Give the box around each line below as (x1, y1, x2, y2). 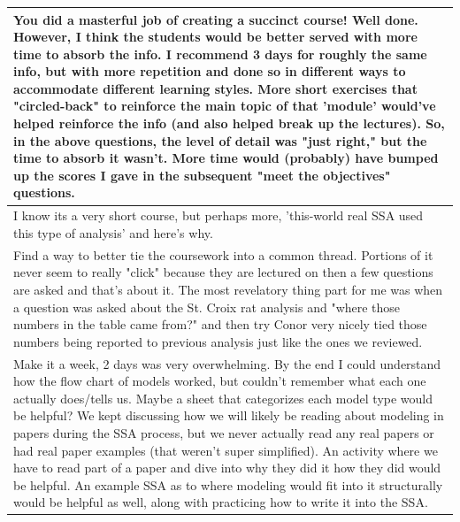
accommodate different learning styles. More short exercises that (13, 79, 418, 97)
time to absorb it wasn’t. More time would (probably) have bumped (13, 149, 439, 167)
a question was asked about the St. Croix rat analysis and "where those (13, 297, 401, 316)
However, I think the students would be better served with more (13, 27, 418, 46)
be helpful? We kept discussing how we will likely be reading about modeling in (13, 406, 444, 425)
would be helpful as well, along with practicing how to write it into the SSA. (13, 493, 428, 511)
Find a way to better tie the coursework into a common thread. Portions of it (13, 245, 433, 264)
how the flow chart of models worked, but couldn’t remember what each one (13, 372, 426, 390)
